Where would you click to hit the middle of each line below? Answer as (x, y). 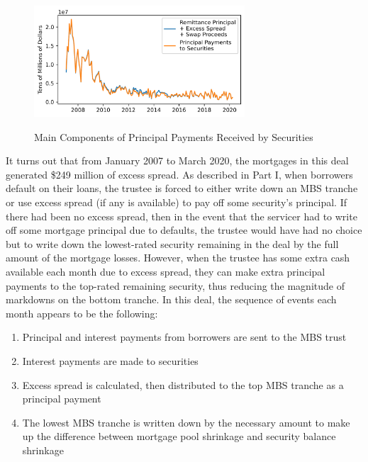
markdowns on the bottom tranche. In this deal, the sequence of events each (171, 299)
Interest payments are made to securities (110, 360)
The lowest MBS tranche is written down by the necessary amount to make (186, 422)
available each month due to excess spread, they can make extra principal (166, 272)
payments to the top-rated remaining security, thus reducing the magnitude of (175, 285)
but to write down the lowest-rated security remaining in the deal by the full (172, 243)
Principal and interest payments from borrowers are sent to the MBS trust (184, 337)
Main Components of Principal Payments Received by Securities (174, 136)
